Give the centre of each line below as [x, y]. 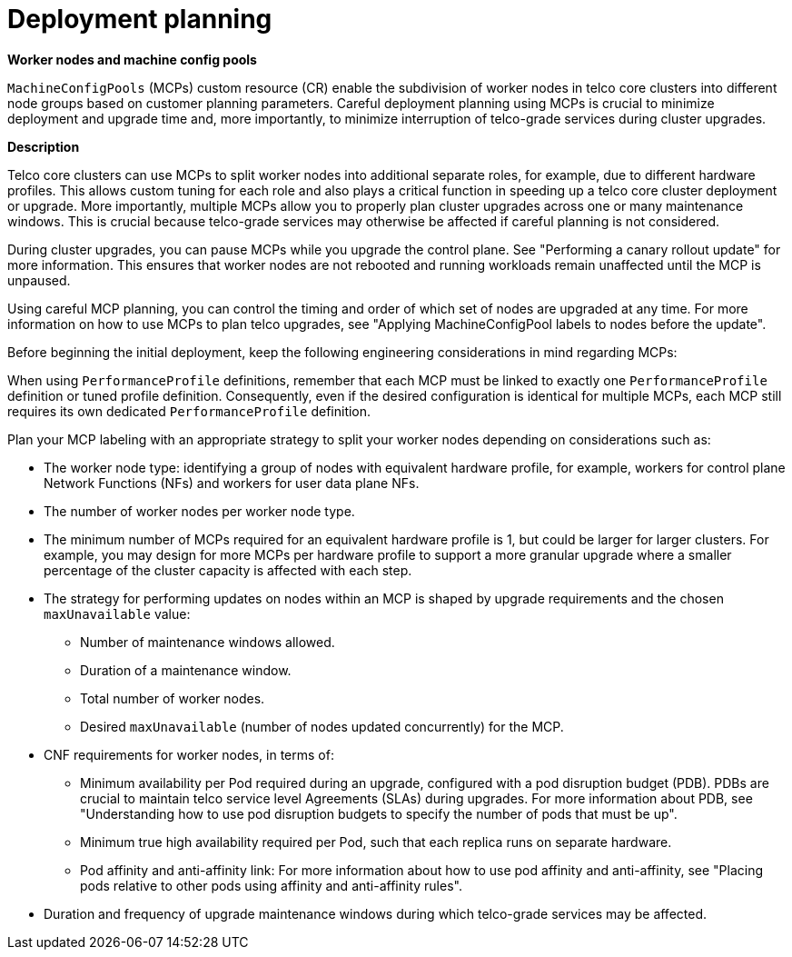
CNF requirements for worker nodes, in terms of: [189, 754]
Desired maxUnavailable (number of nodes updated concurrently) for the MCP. [322, 726]
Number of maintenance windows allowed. [208, 642]
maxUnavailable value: [117, 613]
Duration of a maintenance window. [186, 670]
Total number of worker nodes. [173, 698]
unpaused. [39, 280]
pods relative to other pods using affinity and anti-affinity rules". [271, 885]
